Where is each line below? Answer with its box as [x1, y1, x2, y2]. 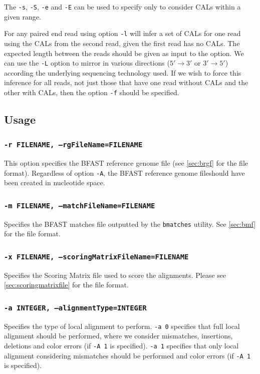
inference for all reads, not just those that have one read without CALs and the [4, 77, 248, 88]
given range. [4, 11, 41, 22]
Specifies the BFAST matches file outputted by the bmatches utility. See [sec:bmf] [4, 218, 256, 229]
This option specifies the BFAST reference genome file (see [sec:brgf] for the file [4, 158, 248, 168]
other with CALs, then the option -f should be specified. [4, 87, 179, 97]
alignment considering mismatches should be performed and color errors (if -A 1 [4, 350, 251, 360]
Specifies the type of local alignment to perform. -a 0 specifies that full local [4, 320, 240, 331]
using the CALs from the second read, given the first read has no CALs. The [4, 38, 240, 48]
